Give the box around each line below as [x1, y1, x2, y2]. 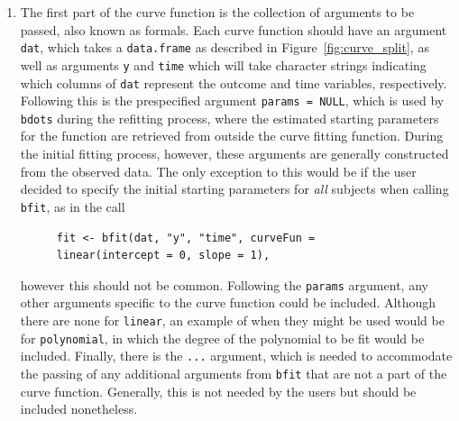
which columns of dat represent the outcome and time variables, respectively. [20, 73, 447, 92]
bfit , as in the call [20, 197, 125, 215]
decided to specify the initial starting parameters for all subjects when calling [20, 179, 449, 198]
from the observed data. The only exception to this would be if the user [20, 161, 417, 180]
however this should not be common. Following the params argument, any [20, 275, 428, 294]
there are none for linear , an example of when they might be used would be [20, 310, 445, 329]
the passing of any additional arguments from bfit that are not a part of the [20, 363, 447, 382]
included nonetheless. [20, 399, 138, 418]
